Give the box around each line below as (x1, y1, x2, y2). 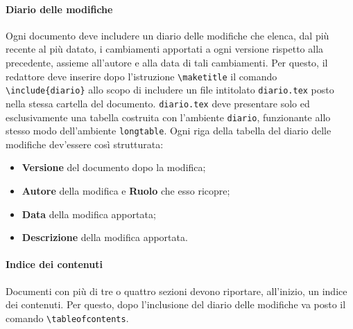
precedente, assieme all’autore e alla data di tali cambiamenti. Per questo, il (6, 55, 328, 69)
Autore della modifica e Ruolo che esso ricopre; (21, 184, 230, 198)
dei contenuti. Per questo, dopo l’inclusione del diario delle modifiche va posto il (6, 297, 346, 312)
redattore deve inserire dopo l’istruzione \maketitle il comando (6, 69, 277, 83)
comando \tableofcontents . (6, 310, 129, 325)
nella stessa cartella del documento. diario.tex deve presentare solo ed (6, 96, 310, 110)
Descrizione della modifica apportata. (21, 230, 188, 244)
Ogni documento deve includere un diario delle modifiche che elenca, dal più (6, 28, 329, 42)
